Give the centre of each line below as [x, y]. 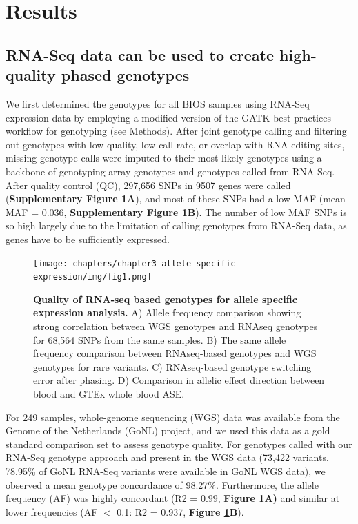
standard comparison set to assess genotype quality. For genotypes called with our [179, 444]
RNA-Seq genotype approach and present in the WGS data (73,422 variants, [167, 457]
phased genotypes [125, 75]
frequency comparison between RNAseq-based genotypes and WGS [175, 353]
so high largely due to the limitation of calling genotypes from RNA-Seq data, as [176, 225]
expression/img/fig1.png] [92, 277]
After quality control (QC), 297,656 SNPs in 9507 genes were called [148, 185]
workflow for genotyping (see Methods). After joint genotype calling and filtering [176, 131]
